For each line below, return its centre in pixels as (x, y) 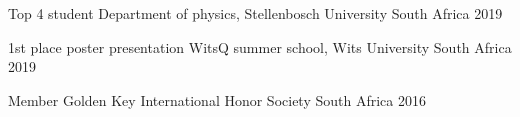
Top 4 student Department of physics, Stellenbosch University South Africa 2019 (255, 13)
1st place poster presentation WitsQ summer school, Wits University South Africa (260, 46)
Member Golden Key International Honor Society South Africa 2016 (217, 99)
